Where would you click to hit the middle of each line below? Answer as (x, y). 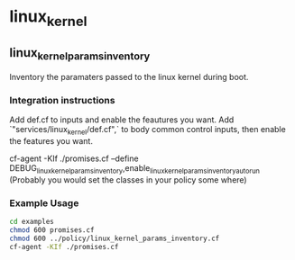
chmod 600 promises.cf (52, 230)
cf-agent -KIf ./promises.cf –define (74, 158)
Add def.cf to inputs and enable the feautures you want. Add (122, 120)
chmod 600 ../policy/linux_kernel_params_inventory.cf (115, 238)
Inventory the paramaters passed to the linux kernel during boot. (129, 76)
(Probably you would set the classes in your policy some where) (128, 179)
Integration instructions (62, 100)
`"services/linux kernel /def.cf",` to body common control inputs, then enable (147, 130)
